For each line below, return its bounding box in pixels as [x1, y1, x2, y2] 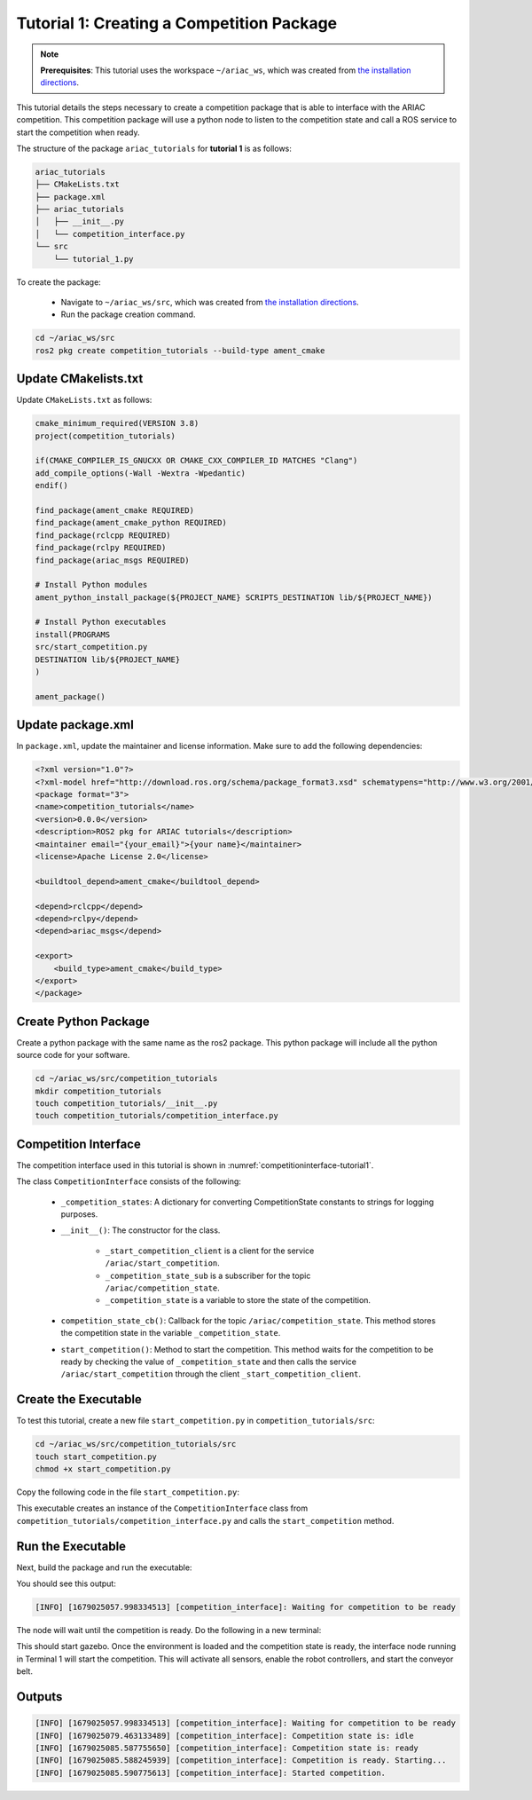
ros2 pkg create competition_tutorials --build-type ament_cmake [35, 345, 325, 355]
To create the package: [16, 276, 101, 288]
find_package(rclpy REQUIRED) [35, 542, 167, 553]
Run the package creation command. [60, 309, 196, 320]
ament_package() [35, 691, 106, 701]
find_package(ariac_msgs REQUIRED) [35, 555, 190, 565]
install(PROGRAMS [35, 629, 111, 639]
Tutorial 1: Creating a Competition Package [16, 13, 338, 33]
